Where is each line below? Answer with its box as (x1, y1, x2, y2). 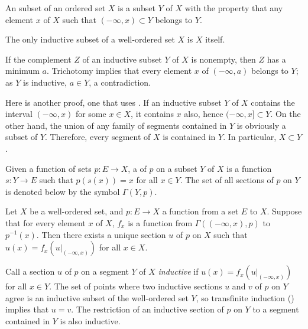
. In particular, (223, 131, 277, 143)
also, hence (184, 108, 223, 120)
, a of (128, 162, 147, 174)
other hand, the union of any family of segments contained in (5, 119, 227, 131)
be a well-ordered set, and (30, 205, 124, 217)
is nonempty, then (191, 53, 256, 65)
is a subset (118, 2, 155, 14)
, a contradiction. (89, 76, 151, 88)
